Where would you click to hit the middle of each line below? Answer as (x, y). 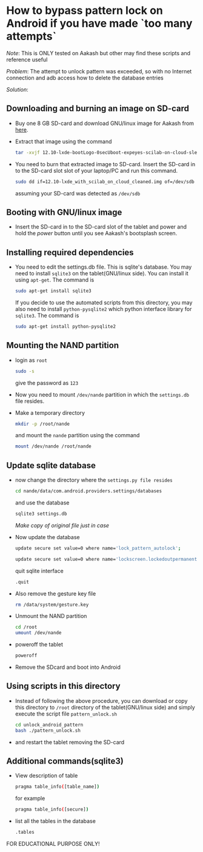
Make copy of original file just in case (62, 525)
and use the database (42, 503)
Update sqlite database (51, 465)
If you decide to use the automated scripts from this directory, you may (104, 303)
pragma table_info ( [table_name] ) (57, 787)
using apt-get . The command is (55, 280)
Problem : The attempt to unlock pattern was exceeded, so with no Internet (99, 71)
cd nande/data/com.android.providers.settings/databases (88, 491)
